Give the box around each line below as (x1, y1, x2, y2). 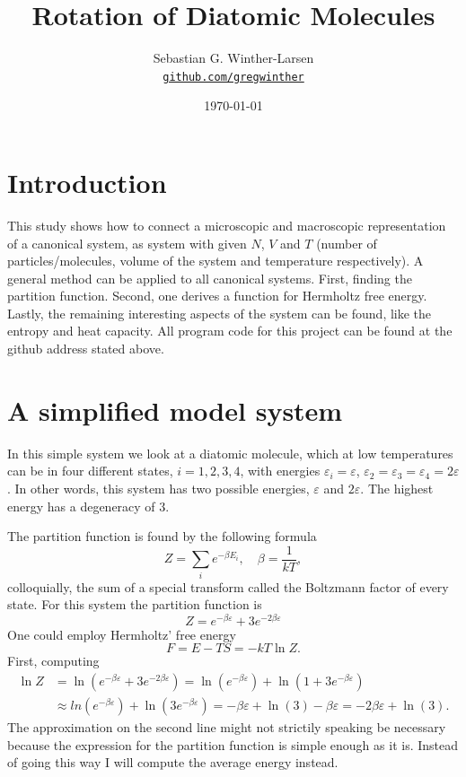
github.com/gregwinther (163, 70, 304, 83)
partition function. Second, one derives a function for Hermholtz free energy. (7, 286, 427, 305)
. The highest (360, 478, 434, 497)
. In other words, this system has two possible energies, (7, 478, 310, 497)
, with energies (240, 461, 321, 480)
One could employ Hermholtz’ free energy (7, 624, 236, 643)
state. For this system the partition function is (7, 595, 262, 614)
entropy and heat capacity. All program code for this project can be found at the (7, 321, 453, 340)
